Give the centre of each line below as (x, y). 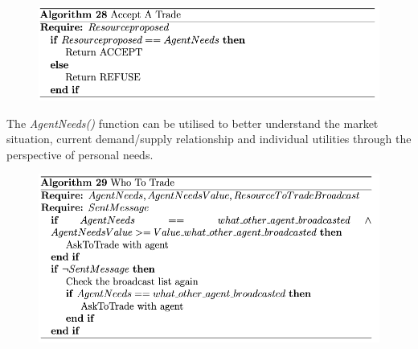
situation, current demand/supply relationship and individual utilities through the (209, 139)
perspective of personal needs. (80, 154)
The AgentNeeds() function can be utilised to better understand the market (193, 123)
